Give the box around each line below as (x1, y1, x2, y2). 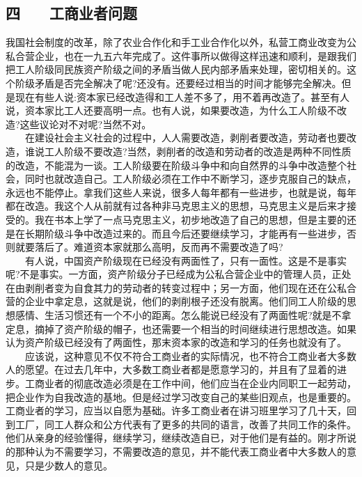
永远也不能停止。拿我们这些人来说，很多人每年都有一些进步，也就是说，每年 (6, 185, 356, 199)
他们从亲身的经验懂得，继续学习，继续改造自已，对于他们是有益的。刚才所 (6, 430, 347, 445)
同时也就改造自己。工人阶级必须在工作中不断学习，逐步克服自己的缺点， (24, 171, 356, 186)
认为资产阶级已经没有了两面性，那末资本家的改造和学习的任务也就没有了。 (6, 335, 347, 350)
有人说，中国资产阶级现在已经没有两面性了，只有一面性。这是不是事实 (24, 253, 347, 267)
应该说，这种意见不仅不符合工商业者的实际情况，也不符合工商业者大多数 (24, 348, 356, 363)
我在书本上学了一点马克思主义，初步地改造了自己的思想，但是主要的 (34, 212, 347, 226)
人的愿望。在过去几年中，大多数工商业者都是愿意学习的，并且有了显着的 (6, 362, 337, 377)
